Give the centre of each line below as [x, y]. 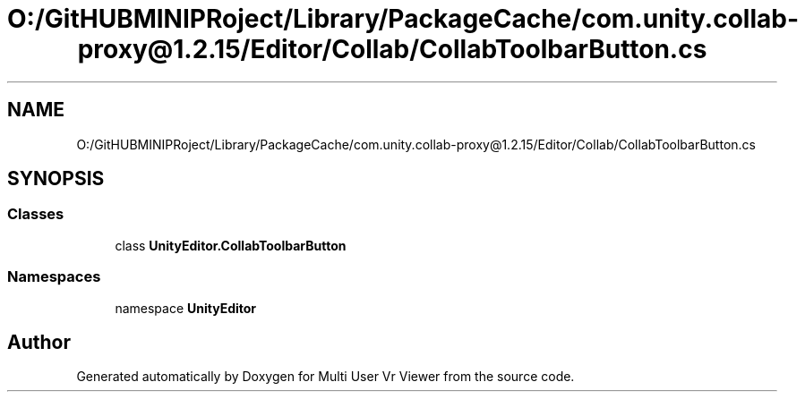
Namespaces [54, 277]
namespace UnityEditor [186, 308]
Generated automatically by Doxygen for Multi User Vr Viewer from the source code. [325, 377]
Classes [36, 214]
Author [39, 342]
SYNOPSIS [56, 179]
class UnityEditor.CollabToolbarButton [231, 245]
